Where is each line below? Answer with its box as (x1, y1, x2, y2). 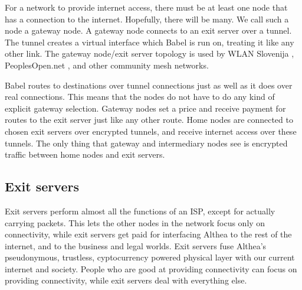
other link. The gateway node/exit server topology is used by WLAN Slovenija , (5, 47, 294, 60)
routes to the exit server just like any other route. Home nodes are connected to (5, 113, 293, 126)
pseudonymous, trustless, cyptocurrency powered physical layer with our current (5, 251, 295, 263)
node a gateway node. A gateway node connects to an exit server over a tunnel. (5, 24, 292, 37)
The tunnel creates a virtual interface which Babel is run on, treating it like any (5, 35, 294, 48)
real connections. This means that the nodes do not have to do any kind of (5, 90, 275, 103)
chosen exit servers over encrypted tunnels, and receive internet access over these (5, 125, 297, 137)
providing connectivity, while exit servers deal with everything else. (5, 274, 247, 286)
